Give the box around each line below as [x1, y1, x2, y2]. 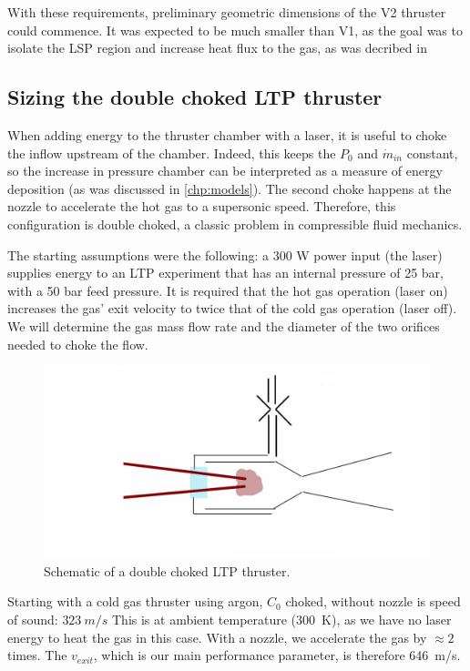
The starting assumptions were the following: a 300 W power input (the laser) [7, 245, 443, 264]
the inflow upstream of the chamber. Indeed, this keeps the [7, 143, 336, 162]
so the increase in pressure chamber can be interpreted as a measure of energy [7, 161, 443, 180]
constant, [406, 143, 458, 162]
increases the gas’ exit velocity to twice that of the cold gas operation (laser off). [7, 299, 457, 318]
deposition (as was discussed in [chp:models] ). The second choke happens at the [7, 178, 452, 198]
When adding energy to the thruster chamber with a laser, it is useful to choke [7, 125, 447, 144]
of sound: [7, 610, 58, 629]
